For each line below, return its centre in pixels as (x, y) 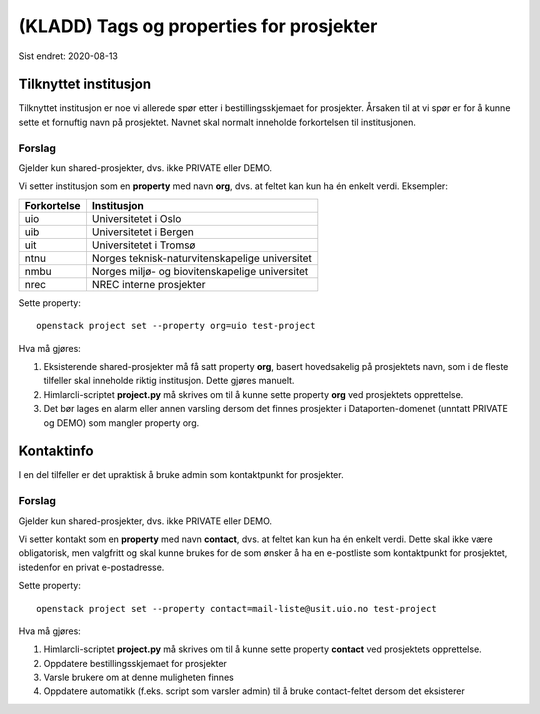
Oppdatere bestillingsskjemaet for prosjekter (135, 663)
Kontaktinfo (56, 451)
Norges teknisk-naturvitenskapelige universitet (201, 258)
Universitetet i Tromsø (143, 245)
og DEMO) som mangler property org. (121, 422)
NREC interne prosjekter (148, 284)
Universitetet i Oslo (136, 218)
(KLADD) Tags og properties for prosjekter (198, 26)
